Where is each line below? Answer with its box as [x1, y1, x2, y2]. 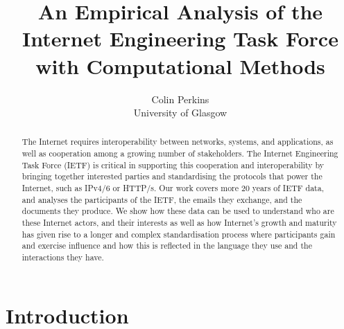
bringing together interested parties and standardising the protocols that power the [21, 170, 322, 182]
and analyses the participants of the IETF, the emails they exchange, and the [21, 193, 302, 205]
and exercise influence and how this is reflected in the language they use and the [21, 240, 312, 251]
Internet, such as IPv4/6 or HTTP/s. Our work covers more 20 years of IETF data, [21, 182, 324, 194]
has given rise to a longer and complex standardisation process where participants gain [21, 228, 336, 240]
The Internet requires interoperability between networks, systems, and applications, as [21, 136, 334, 148]
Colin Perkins [151, 91, 209, 106]
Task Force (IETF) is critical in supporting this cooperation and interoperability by [21, 159, 325, 170]
